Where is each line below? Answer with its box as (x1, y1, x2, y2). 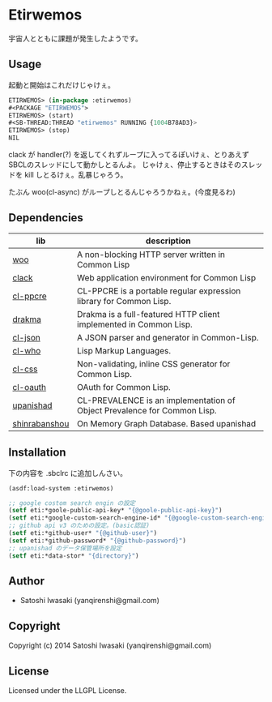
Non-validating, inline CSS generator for (76, 358, 231, 370)
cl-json (12, 332, 40, 343)
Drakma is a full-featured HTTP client (76, 308, 220, 319)
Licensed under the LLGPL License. (8, 685, 127, 695)
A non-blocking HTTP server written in (76, 249, 225, 260)
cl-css (12, 363, 38, 375)
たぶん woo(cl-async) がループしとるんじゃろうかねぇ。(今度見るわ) (8, 187, 236, 196)
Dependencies (8, 211, 83, 225)
